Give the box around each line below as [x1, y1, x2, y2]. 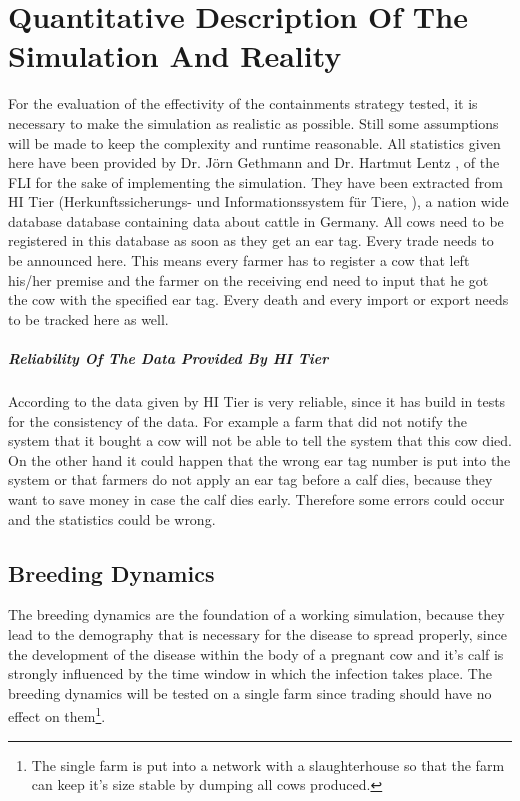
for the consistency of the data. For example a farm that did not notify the [8, 410, 467, 431]
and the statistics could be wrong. [8, 508, 216, 529]
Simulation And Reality [8, 35, 342, 76]
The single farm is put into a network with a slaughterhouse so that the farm [31, 754, 505, 775]
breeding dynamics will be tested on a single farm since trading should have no [8, 682, 492, 703]
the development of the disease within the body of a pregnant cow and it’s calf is [8, 643, 504, 664]
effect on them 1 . [8, 703, 106, 726]
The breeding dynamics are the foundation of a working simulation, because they [8, 604, 505, 625]
